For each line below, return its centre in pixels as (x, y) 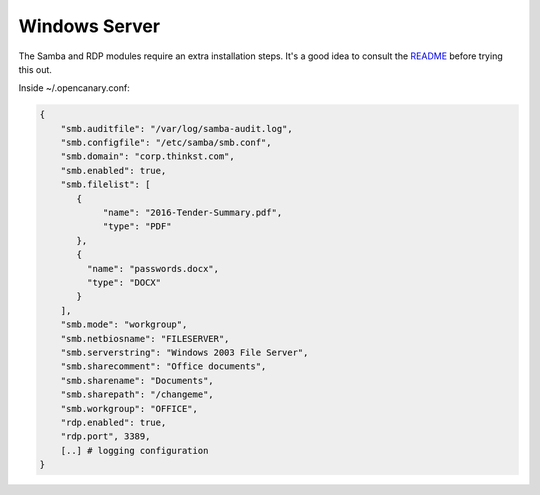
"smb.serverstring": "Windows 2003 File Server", (184, 352)
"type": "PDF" (137, 226)
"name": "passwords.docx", (153, 268)
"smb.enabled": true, (113, 170)
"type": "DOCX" (124, 282)
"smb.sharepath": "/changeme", (137, 394)
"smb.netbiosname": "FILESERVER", (145, 338)
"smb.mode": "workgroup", (124, 324)
